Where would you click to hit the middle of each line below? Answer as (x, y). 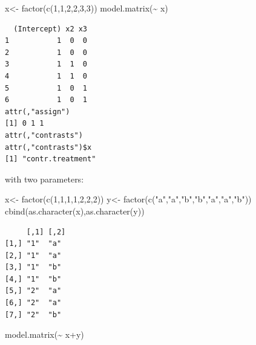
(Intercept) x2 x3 (51, 29)
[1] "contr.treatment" (51, 159)
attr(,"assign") (38, 111)
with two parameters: (44, 179)
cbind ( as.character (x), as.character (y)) (75, 211)
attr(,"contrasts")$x (48, 147)
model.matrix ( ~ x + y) (44, 334)
